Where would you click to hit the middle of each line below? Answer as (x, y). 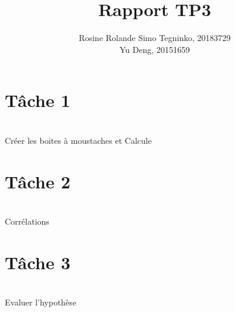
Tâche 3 (38, 262)
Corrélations (27, 221)
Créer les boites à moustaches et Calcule (78, 140)
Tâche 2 (38, 181)
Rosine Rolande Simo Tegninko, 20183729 (155, 38)
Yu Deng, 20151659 (155, 49)
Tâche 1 (38, 100)
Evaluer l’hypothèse (41, 302)
